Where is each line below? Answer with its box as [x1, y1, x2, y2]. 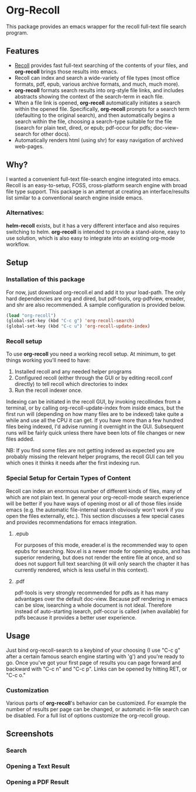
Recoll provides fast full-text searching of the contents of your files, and [14, 62, 188, 69]
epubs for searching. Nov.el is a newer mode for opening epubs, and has [14, 547, 191, 554]
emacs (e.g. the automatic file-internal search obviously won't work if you [6, 506, 184, 513]
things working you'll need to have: [6, 357, 91, 364]
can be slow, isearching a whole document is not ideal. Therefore [14, 601, 172, 608]
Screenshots [6, 729, 54, 739]
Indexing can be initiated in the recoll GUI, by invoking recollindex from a [6, 398, 181, 405]
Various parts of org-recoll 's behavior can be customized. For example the [6, 699, 187, 706]
